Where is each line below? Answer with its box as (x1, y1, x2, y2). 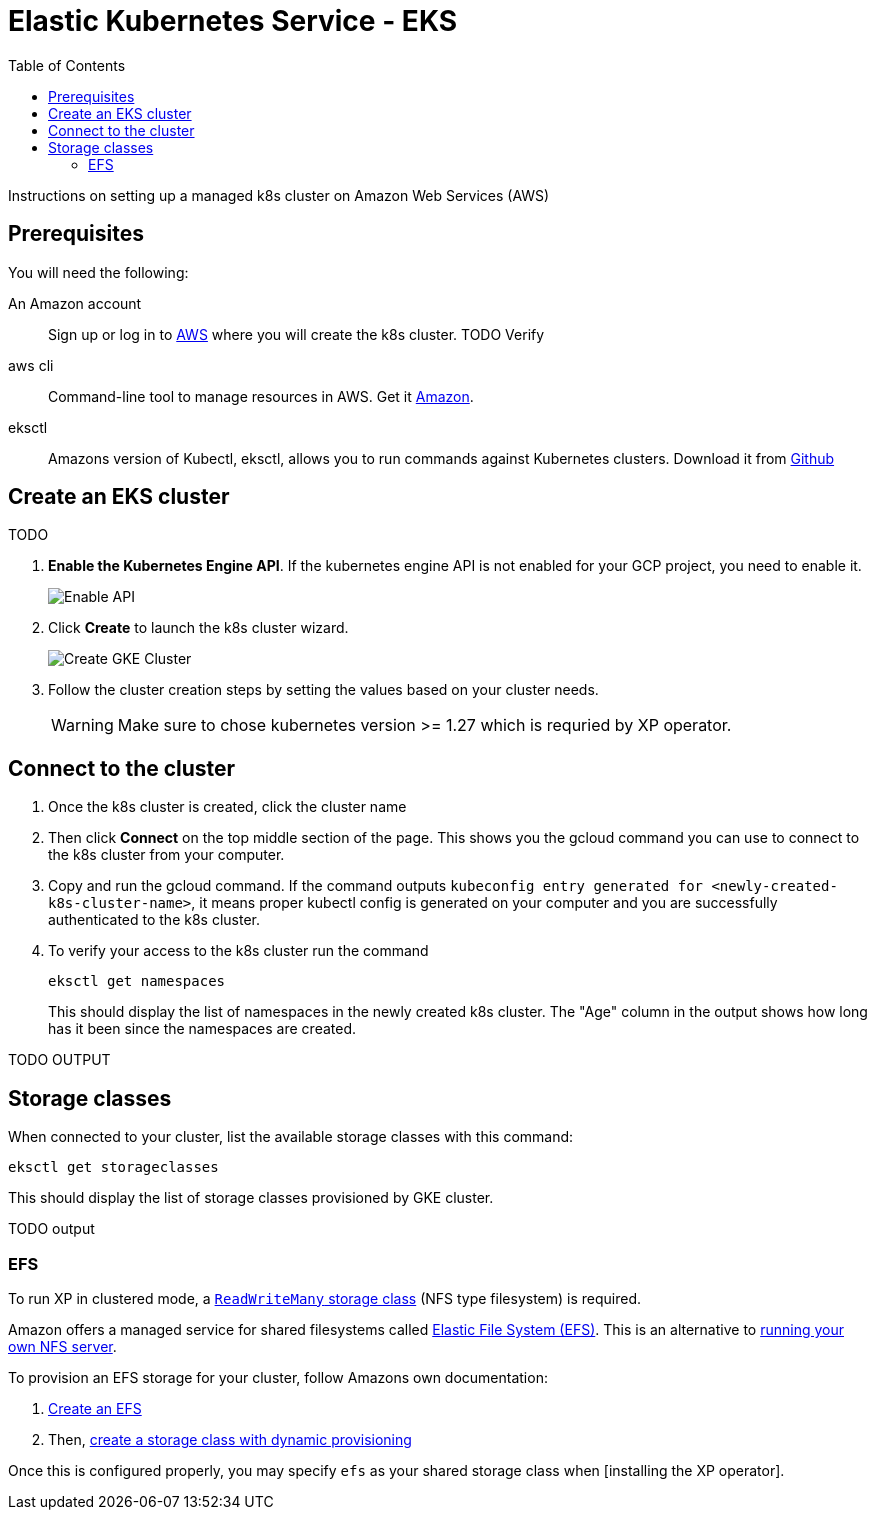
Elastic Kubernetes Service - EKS (8, 4, 458, 38)
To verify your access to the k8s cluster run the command (48, 942, 429, 960)
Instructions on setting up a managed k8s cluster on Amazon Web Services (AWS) (8, 186, 550, 204)
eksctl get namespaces (48, 973, 226, 990)
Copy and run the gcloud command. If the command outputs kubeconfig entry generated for (48, 877, 703, 895)
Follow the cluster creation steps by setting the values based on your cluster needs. (48, 681, 599, 699)
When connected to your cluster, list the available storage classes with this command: (8, 1128, 574, 1146)
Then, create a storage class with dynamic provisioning (48, 1430, 412, 1448)
